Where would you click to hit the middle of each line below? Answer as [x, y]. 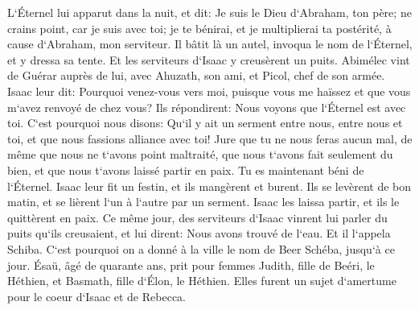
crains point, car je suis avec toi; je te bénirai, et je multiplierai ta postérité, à [199, 28]
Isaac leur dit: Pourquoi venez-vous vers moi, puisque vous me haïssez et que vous [209, 91]
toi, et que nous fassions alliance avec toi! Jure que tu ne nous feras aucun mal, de [210, 138]
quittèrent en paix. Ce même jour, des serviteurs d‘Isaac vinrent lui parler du [197, 217]
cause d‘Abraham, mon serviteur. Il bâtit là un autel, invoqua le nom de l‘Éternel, [210, 44]
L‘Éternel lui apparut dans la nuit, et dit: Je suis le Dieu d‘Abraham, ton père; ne [209, 12]
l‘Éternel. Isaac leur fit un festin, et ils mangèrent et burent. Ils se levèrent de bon [209, 186]
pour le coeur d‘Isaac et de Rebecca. [97, 296]
